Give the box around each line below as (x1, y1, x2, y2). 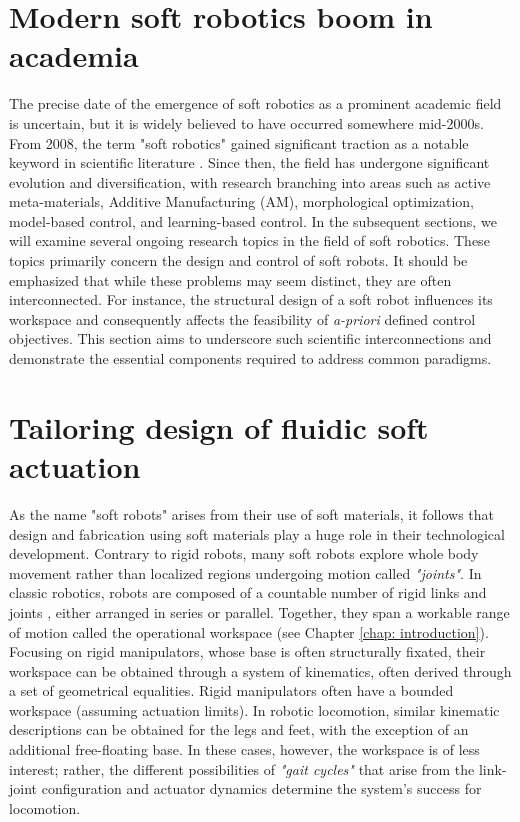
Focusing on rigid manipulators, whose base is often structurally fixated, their (9, 641, 486, 662)
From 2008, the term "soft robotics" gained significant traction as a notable (9, 132, 469, 153)
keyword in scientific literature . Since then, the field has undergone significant (9, 152, 490, 173)
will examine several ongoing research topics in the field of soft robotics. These (9, 230, 490, 251)
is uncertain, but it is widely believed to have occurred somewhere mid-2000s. (9, 112, 484, 133)
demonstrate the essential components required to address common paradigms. (9, 348, 492, 369)
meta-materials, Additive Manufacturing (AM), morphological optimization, (9, 191, 474, 212)
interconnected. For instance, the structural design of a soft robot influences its (9, 289, 493, 310)
